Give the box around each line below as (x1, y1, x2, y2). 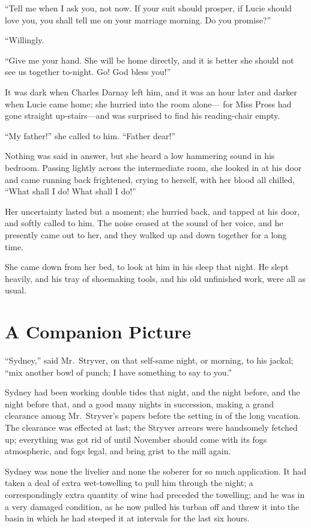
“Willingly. (5, 34, 44, 46)
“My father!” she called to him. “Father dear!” (5, 129, 175, 142)
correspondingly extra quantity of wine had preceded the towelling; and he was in (5, 488, 305, 500)
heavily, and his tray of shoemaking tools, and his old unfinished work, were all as (5, 272, 306, 284)
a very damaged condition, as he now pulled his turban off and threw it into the (5, 500, 300, 512)
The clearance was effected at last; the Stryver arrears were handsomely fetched (5, 421, 298, 433)
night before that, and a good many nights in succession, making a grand (5, 397, 274, 410)
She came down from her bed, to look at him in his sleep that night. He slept (5, 260, 289, 273)
